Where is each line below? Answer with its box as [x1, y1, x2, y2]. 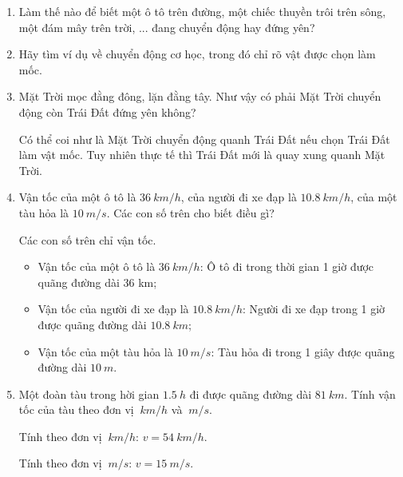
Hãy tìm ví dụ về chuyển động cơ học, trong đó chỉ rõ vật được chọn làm [18, 46, 376, 62]
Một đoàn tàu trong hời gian [18, 385, 160, 402]
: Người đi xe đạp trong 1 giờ [242, 300, 385, 317]
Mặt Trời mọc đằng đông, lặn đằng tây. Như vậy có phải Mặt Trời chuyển [18, 88, 381, 105]
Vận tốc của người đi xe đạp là [38, 300, 189, 317]
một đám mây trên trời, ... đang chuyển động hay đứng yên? [18, 18, 315, 35]
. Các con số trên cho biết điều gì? [106, 204, 275, 221]
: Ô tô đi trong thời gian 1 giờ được [200, 258, 374, 275]
